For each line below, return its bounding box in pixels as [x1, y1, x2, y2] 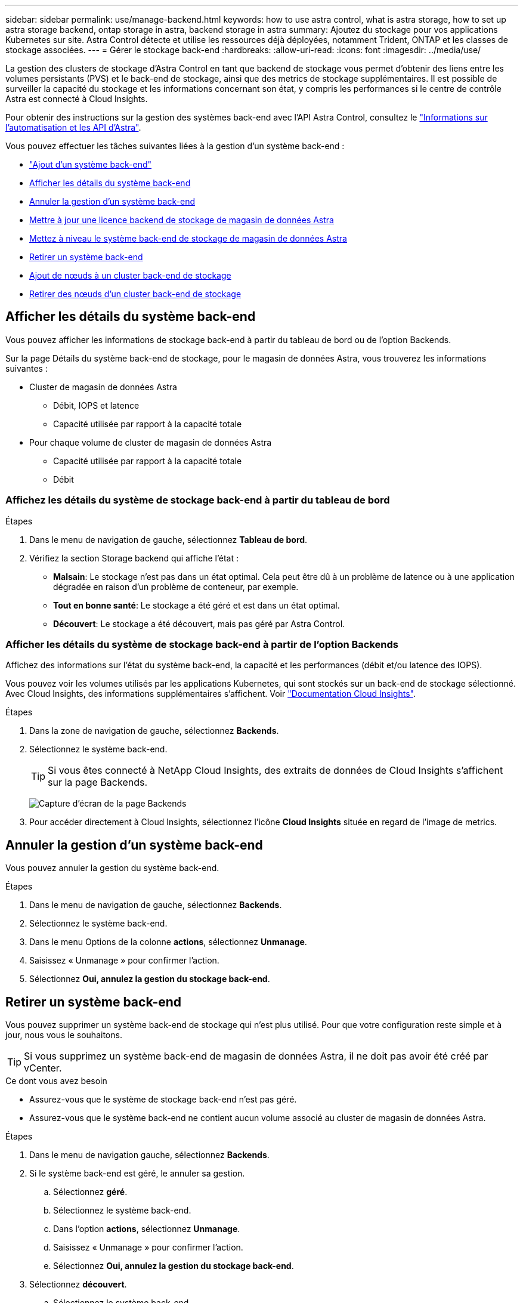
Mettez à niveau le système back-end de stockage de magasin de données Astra [29, 233, 347, 243]
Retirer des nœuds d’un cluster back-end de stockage [29, 289, 242, 299]
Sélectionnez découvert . [29, 1279, 127, 1290]
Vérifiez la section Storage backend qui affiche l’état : [29, 552, 239, 563]
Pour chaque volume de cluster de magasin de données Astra [29, 437, 272, 447]
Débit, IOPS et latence [53, 400, 140, 410]
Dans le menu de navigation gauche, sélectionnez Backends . [29, 1150, 270, 1160]
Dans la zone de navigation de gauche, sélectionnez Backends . [29, 725, 279, 736]
